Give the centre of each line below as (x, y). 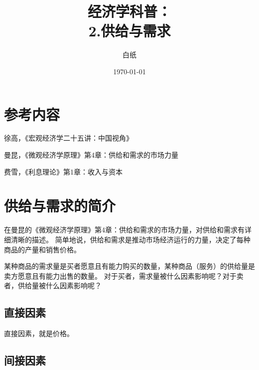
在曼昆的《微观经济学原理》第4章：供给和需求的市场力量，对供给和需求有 (124, 230)
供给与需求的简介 (60, 206)
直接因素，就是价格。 (39, 333)
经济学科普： (129, 11)
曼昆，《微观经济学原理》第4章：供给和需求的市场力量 (91, 155)
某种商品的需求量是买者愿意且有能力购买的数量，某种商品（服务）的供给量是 (129, 266)
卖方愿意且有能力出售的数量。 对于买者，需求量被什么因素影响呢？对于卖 (124, 276)
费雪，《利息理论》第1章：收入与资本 (63, 171)
